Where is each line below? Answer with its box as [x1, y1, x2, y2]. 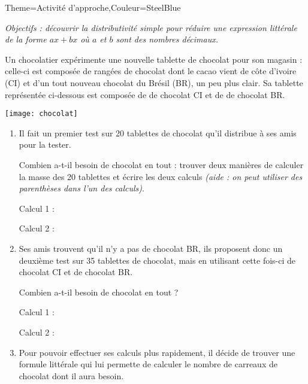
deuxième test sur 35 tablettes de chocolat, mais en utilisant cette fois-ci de [19, 254, 296, 266]
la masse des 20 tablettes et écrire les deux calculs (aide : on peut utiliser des [19, 170, 303, 182]
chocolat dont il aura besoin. [19, 369, 124, 382]
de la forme [5, 33, 47, 45]
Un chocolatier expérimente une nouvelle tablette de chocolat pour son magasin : [5, 53, 303, 65]
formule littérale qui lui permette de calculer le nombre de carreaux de [19, 358, 277, 370]
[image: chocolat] [5, 109, 78, 118]
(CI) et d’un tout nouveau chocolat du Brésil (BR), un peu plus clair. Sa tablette [5, 76, 303, 89]
